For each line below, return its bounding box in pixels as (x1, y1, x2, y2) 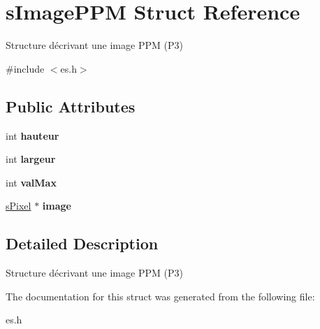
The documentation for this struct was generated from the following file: (6, 288, 315, 303)
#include (6, 61, 45, 75)
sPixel (6, 198, 31, 213)
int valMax (6, 175, 57, 189)
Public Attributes (6, 95, 136, 117)
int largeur (6, 152, 56, 166)
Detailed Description (6, 233, 159, 254)
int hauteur (6, 128, 59, 142)
